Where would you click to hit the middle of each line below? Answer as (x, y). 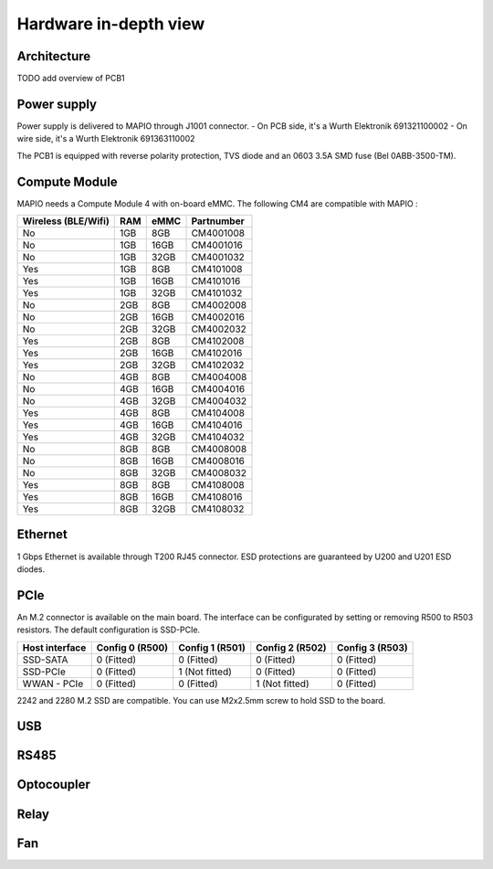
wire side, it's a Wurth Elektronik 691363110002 (106, 139)
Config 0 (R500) (132, 647)
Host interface (54, 647)
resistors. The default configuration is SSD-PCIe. (109, 630)
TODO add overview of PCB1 (71, 79)
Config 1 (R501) (212, 647)
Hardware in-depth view (111, 24)
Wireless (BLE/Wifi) (66, 221)
